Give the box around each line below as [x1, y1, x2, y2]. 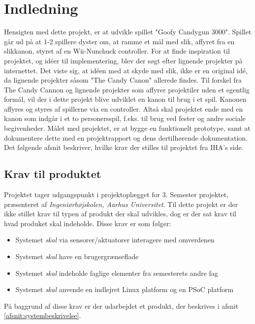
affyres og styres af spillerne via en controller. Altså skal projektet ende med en [4, 103, 243, 114]
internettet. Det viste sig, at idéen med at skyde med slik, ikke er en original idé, [4, 65, 248, 75]
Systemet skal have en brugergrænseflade [15, 251, 139, 262]
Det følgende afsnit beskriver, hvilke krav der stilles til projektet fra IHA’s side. [4, 142, 244, 152]
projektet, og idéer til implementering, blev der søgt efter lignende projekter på [4, 55, 243, 65]
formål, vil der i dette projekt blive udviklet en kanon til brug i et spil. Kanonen [4, 94, 247, 104]
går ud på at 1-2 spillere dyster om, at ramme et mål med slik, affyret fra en [4, 36, 235, 46]
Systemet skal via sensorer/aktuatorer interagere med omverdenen [15, 235, 215, 245]
